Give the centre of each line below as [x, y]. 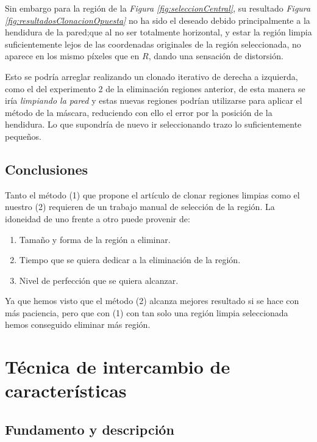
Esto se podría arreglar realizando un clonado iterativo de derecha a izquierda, [151, 76]
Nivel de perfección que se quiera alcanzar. [99, 280]
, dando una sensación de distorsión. [216, 56]
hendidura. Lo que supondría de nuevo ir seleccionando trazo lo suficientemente [153, 124]
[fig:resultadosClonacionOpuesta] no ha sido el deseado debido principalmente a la [158, 20]
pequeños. [23, 136]
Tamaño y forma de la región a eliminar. [95, 239]
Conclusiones [47, 169]
